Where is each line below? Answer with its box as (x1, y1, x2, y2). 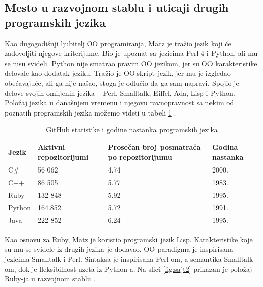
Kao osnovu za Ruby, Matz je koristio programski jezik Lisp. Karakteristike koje (5, 234, 253, 244)
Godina (212, 141, 238, 152)
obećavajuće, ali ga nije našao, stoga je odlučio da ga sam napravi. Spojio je (5, 77, 239, 88)
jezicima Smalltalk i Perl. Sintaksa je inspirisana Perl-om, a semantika (5, 254, 222, 264)
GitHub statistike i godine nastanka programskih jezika (46, 124, 218, 135)
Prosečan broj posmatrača (108, 141, 201, 152)
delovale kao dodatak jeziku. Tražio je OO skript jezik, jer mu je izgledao (5, 68, 231, 78)
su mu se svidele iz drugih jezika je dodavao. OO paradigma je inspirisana (5, 244, 233, 254)
